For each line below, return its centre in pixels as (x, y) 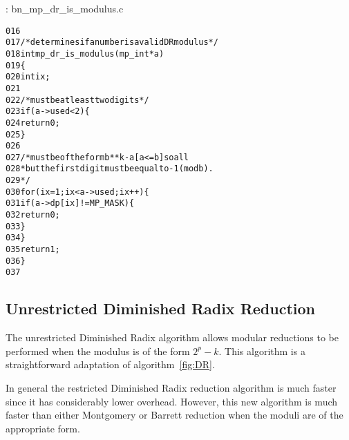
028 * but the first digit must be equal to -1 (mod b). (110, 169)
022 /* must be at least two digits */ (77, 100)
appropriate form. (43, 428)
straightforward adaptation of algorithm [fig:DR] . (110, 364)
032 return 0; (33, 215)
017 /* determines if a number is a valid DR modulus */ (112, 42)
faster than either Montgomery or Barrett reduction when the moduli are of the (174, 415)
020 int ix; (28, 77)
